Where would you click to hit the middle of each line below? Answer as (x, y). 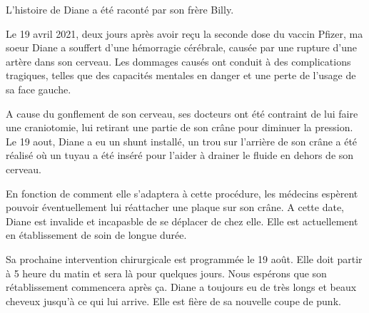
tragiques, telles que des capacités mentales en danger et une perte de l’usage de (181, 75)
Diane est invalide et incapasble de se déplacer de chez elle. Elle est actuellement (182, 221)
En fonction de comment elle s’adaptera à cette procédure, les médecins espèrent (182, 193)
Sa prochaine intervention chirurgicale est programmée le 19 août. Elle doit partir (184, 258)
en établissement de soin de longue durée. (96, 235)
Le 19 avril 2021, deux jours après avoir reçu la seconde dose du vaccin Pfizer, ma (184, 33)
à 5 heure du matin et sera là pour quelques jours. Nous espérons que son (166, 273)
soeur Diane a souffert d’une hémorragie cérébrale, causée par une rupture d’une (181, 47)
